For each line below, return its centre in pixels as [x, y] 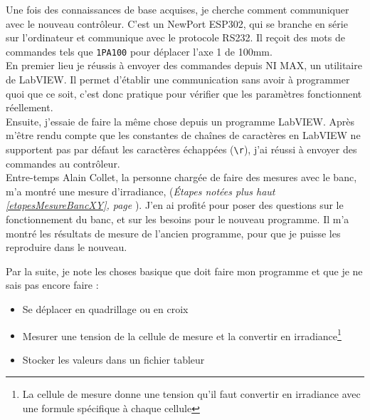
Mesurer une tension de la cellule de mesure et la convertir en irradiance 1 [182, 334]
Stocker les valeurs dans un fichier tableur [113, 359]
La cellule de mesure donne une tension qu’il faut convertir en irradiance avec [191, 394]
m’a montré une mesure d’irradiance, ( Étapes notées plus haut [141, 191]
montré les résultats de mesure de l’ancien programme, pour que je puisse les [173, 233]
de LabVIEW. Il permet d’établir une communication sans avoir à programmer [178, 80]
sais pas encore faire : [52, 285]
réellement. [30, 107]
